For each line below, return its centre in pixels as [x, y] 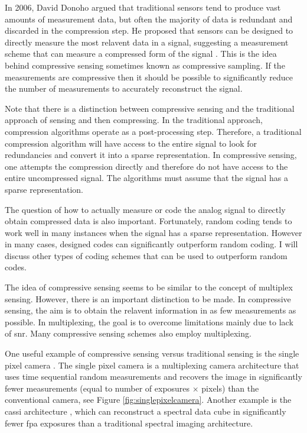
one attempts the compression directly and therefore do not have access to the [146, 166]
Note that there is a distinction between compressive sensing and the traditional [150, 108]
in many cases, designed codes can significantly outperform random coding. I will [151, 244]
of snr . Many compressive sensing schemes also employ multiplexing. [128, 333]
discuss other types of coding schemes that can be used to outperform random [146, 255]
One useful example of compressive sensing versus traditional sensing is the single [152, 353]
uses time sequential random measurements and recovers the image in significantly [153, 377]
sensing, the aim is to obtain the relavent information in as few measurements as [151, 310]
